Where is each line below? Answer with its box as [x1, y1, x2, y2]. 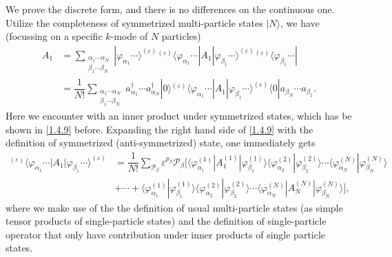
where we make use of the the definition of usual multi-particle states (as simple [6, 200, 343, 214]
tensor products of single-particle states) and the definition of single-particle [6, 214, 327, 228]
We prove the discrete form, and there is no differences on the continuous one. [6, 2, 335, 16]
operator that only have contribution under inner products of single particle [6, 227, 326, 241]
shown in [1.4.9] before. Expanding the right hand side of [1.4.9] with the [6, 122, 313, 136]
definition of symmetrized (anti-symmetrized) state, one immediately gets [6, 135, 316, 150]
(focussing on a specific [6, 29, 103, 43]
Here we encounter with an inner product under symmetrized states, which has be [6, 109, 352, 123]
